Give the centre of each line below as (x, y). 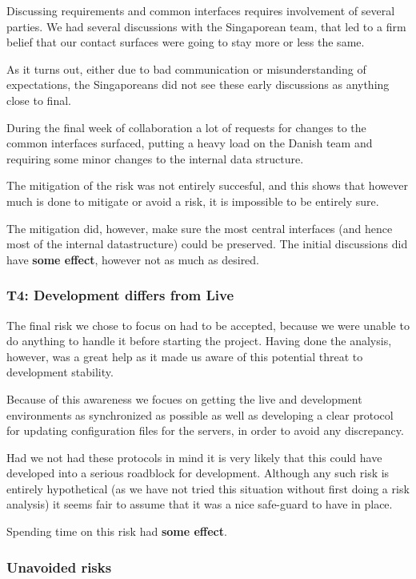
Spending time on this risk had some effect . (117, 531)
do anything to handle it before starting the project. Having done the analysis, (199, 341)
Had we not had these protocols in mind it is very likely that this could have (194, 457)
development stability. (60, 372)
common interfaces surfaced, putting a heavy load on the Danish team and (190, 143)
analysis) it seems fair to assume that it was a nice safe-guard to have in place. (200, 504)
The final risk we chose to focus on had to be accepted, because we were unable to (208, 325)
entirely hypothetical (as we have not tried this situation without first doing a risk (208, 488)
